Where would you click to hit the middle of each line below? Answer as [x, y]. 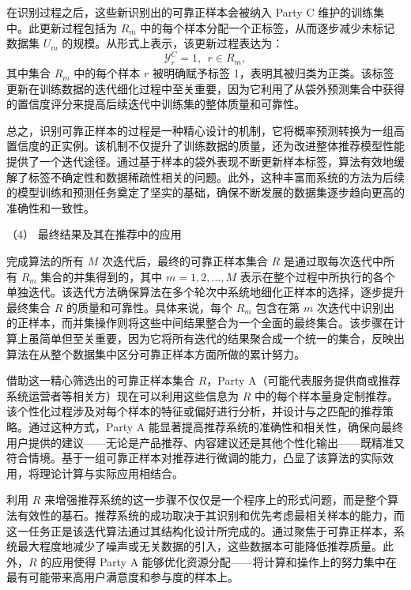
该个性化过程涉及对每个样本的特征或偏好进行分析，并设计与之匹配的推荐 [194, 411]
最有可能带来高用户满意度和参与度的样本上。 [123, 577]
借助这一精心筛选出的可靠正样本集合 [100, 380]
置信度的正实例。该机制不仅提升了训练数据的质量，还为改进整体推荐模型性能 [205, 146]
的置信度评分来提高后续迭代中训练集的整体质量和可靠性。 [156, 104]
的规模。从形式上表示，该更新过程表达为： [173, 43]
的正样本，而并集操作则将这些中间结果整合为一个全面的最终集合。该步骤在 [200, 323]
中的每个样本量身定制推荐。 [326, 395]
